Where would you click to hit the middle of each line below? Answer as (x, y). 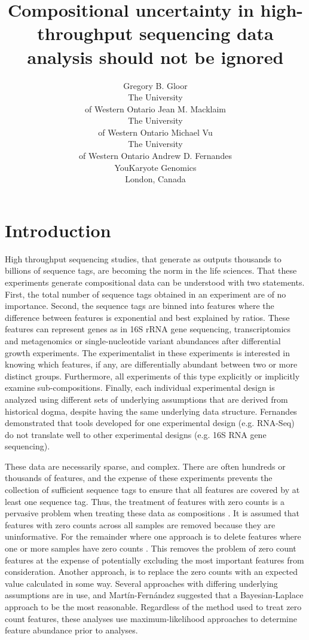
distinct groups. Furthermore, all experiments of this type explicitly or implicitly (152, 376)
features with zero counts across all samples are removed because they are (140, 524)
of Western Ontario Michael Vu (155, 132)
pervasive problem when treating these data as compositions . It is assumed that (152, 513)
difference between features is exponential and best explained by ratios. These (147, 317)
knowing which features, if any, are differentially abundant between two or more (151, 364)
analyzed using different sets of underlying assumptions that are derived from (146, 399)
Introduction (58, 230)
